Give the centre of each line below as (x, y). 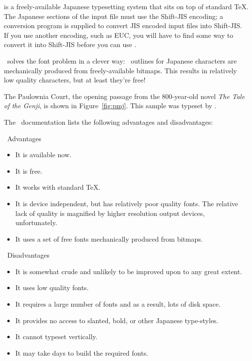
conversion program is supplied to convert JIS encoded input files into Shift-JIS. (123, 25)
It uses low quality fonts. (52, 287)
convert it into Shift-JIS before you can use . (70, 44)
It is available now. (43, 155)
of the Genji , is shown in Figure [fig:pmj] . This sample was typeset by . (110, 106)
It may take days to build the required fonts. (82, 353)
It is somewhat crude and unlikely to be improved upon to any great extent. (129, 271)
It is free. (29, 171)
